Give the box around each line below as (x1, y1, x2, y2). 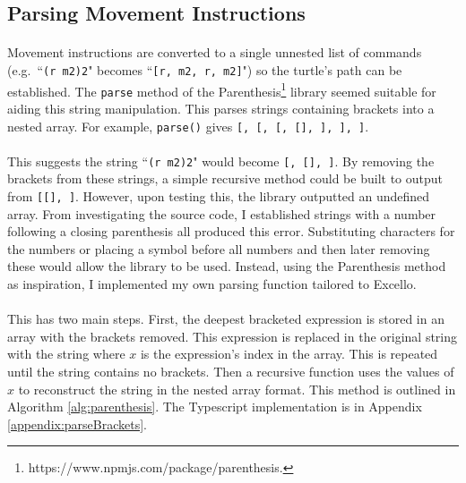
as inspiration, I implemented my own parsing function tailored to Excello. (7, 275, 417, 293)
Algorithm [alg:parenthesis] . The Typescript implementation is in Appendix (7, 397, 422, 416)
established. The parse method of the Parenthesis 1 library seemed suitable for (7, 79, 436, 100)
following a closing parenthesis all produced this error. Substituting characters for (7, 222, 455, 241)
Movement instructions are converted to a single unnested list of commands (7, 43, 422, 62)
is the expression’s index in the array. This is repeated (140, 344, 438, 363)
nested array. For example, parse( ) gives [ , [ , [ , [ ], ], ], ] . (7, 116, 369, 135)
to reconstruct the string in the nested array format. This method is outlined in (18, 379, 456, 398)
